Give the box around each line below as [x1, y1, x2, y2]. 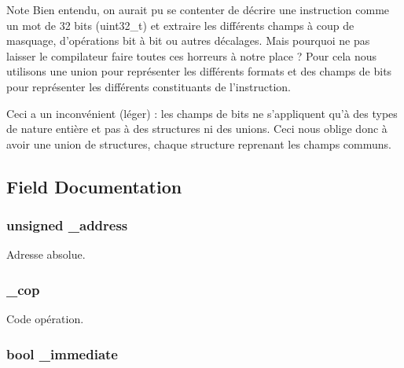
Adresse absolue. [6, 246, 86, 263]
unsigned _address [6, 215, 128, 235]
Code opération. [6, 311, 84, 327]
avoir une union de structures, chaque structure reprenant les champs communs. [6, 135, 391, 152]
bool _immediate [6, 344, 118, 363]
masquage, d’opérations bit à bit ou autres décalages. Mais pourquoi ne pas [6, 32, 370, 49]
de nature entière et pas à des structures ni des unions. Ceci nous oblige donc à [6, 120, 387, 137]
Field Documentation [6, 174, 182, 198]
